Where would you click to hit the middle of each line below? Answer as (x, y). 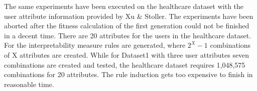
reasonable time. (29, 84)
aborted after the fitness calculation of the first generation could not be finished (127, 26)
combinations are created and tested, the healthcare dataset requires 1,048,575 (125, 64)
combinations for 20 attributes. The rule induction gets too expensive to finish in (128, 74)
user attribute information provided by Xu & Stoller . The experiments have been (129, 16)
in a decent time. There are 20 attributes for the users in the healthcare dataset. (128, 35)
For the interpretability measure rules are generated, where (95, 45)
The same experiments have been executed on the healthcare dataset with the (124, 6)
